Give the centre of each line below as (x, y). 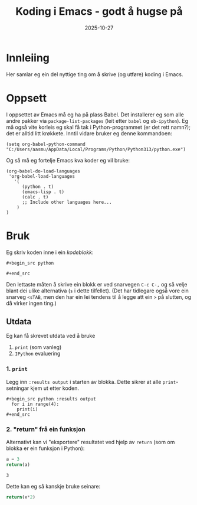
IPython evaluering (37, 354)
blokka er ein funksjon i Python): (45, 448)
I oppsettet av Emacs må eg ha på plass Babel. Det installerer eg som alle (95, 115)
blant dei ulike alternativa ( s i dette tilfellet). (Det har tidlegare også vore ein (97, 291)
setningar (18, 388)
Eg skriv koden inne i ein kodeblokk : (50, 252)
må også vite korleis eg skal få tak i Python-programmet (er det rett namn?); (98, 127)
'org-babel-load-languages (42, 176)
